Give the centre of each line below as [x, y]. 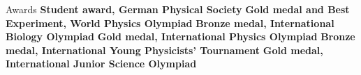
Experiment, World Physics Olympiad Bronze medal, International [170, 23]
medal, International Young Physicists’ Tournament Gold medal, [164, 50]
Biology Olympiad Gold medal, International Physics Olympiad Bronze [180, 36]
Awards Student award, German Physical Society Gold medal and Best [178, 9]
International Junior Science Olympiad [101, 64]
